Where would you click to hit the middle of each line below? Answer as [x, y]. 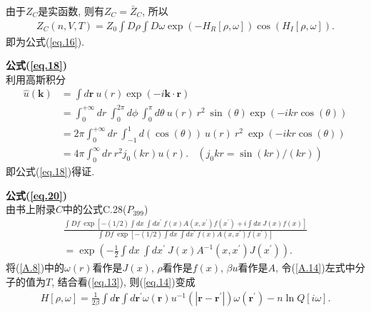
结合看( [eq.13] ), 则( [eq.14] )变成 [126, 281]
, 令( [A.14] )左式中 [315, 267]
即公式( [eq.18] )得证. [50, 171]
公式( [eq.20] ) [36, 195]
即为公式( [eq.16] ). [45, 41]
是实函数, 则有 [71, 11]
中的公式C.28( [95, 209]
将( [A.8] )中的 [35, 267]
